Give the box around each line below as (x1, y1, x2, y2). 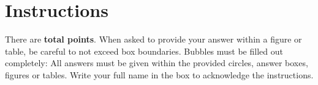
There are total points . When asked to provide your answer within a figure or (5, 33, 302, 46)
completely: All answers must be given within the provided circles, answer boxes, (5, 56, 308, 69)
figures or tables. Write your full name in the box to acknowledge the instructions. (5, 68, 314, 81)
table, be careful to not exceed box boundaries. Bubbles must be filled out (5, 44, 283, 57)
